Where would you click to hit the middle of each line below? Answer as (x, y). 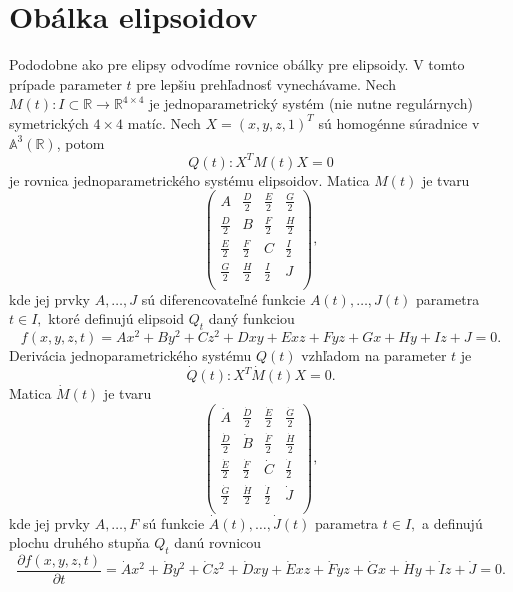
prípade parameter (65, 83)
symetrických (49, 122)
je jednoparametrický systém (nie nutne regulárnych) (311, 103)
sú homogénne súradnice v (399, 122)
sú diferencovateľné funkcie (223, 298)
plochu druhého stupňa (79, 542)
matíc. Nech (164, 122)
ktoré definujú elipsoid (116, 318)
